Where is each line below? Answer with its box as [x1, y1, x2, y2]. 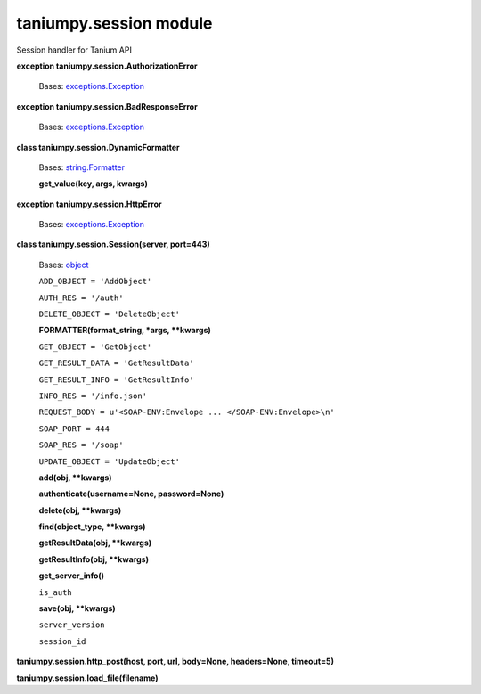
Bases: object [38, 259, 89, 270]
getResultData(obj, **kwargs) [38, 537, 152, 548]
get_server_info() [38, 570, 105, 581]
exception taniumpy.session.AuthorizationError [16, 61, 198, 71]
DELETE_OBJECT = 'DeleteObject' [38, 309, 180, 320]
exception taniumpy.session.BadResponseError [16, 101, 198, 111]
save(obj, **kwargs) [38, 603, 116, 614]
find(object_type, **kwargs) [38, 521, 146, 532]
